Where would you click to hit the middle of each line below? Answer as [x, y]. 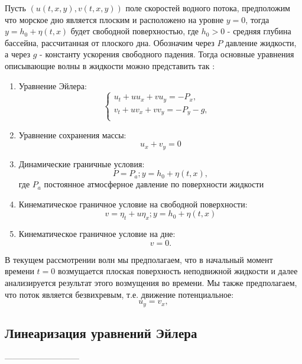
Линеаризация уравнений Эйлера [101, 333]
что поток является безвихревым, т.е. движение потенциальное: [119, 294]
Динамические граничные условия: [82, 163]
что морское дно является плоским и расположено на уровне [114, 19]
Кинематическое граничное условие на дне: [97, 234]
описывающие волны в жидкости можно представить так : [110, 65]
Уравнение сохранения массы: [72, 134]
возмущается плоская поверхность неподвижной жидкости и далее [178, 271]
